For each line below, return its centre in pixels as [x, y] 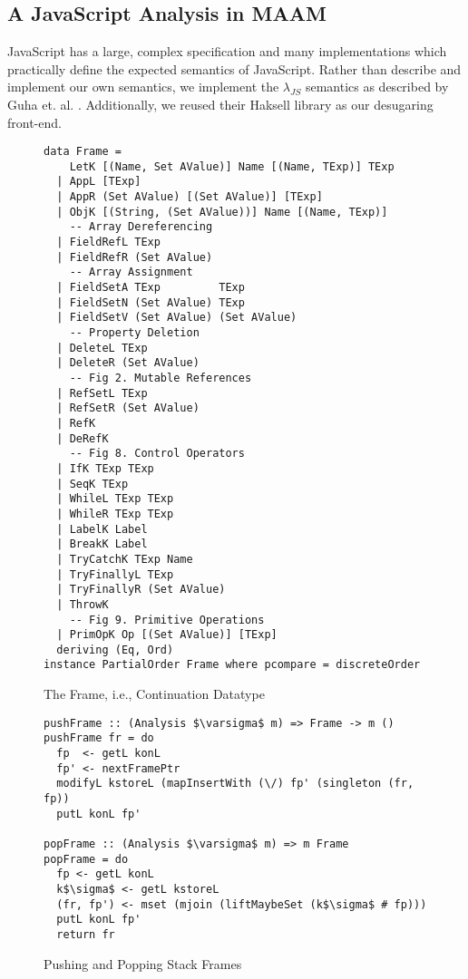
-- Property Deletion [134, 333]
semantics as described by [377, 87]
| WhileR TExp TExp [115, 514]
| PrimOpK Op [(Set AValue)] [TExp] [167, 635]
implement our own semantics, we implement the [143, 87]
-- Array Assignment [131, 272]
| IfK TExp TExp [105, 468]
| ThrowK [83, 604]
